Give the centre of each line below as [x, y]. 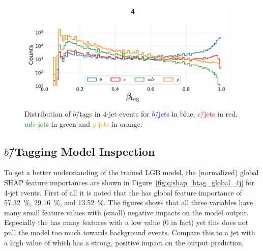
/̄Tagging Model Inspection [82, 151]
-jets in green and [63, 123]
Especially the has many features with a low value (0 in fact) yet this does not [126, 222]
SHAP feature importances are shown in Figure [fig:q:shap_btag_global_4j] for [129, 182]
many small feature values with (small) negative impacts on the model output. [126, 212]
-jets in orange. [119, 123]
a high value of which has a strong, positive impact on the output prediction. [124, 242]
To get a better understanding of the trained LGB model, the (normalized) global [131, 172]
